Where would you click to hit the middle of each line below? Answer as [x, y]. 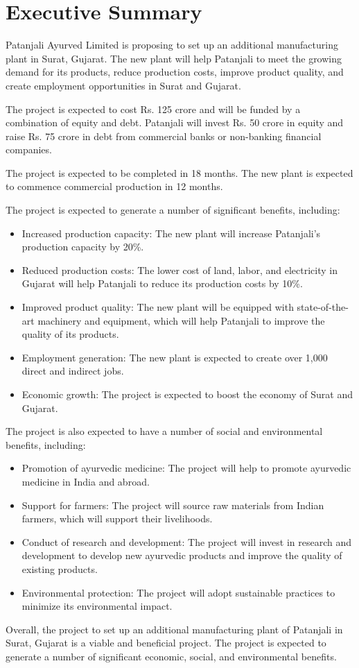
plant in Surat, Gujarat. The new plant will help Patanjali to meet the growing [174, 58]
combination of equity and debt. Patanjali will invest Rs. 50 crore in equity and [175, 122]
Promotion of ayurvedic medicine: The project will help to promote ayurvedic [186, 468]
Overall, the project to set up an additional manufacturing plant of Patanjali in [174, 629]
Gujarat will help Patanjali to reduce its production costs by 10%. [162, 283]
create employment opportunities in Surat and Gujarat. [123, 85]
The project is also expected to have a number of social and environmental [164, 431]
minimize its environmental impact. [97, 606]
